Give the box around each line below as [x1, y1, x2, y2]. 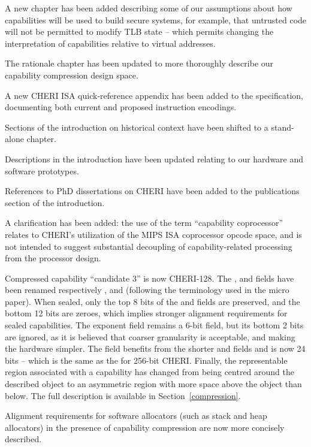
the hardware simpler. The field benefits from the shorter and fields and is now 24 [5, 342, 306, 355]
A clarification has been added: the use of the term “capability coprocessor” [5, 216, 283, 229]
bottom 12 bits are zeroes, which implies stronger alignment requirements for [5, 307, 288, 319]
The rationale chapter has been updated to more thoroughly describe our [5, 57, 274, 70]
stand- [271, 120, 294, 133]
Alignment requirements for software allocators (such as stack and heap [5, 409, 267, 422]
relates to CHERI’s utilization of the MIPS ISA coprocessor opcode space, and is [5, 228, 302, 240]
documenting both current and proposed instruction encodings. [5, 101, 237, 113]
